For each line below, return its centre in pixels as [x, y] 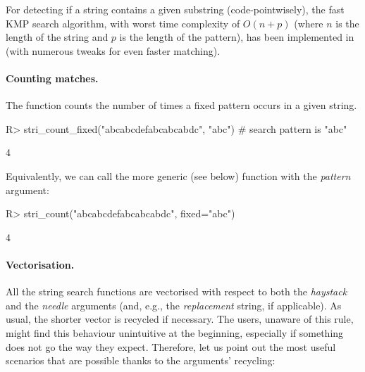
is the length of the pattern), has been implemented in [237, 37]
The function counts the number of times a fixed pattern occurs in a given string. [181, 105]
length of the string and [57, 37]
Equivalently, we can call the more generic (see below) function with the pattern [178, 175]
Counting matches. [52, 78]
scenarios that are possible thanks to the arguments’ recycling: [141, 360]
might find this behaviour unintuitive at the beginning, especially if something [175, 332]
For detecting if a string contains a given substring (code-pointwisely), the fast [175, 9]
